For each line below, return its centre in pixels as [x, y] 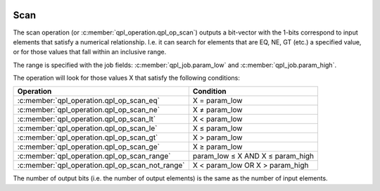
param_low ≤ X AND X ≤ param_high [253, 156]
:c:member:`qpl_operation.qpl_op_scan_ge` [88, 147]
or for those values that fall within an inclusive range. [90, 52]
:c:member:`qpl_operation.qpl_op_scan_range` [94, 156]
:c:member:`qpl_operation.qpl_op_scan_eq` [88, 101]
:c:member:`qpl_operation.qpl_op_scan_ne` [89, 110]
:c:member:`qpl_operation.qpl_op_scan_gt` [88, 137]
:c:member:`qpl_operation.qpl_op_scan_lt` [87, 119]
